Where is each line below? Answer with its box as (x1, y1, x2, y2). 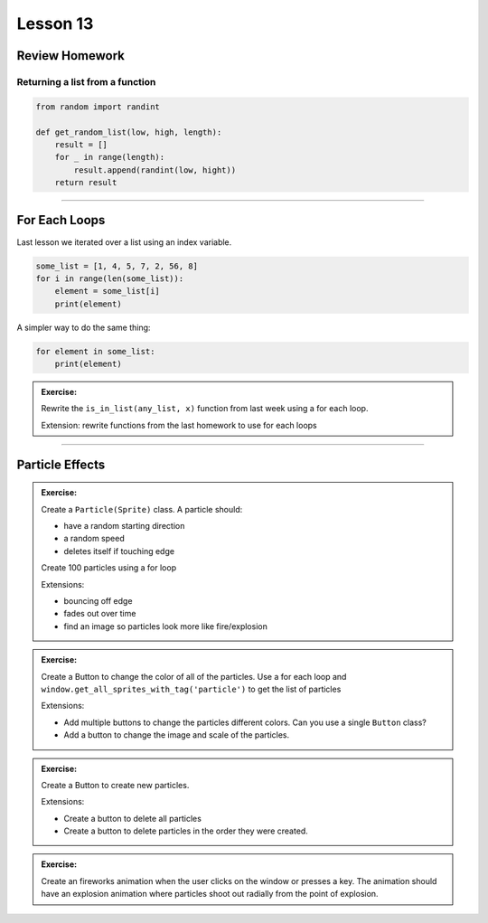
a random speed (63, 533, 126, 544)
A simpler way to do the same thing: (16, 322, 151, 333)
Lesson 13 (16, 14, 94, 33)
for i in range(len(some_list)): (35, 273, 184, 284)
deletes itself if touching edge (63, 545, 175, 556)
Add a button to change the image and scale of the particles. (63, 730, 290, 740)
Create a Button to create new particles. (41, 779, 190, 790)
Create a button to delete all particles (63, 813, 202, 824)
